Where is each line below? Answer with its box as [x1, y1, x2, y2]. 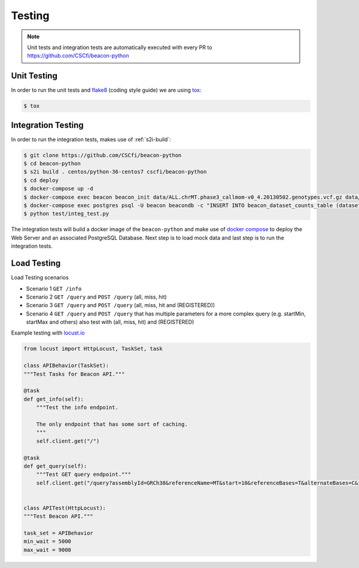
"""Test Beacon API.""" [23, 513, 94, 520]
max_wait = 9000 [23, 546, 72, 553]
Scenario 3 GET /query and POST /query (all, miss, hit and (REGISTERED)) [26, 302, 215, 309]
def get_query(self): [23, 463, 87, 469]
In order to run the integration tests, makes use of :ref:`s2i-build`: [11, 135, 171, 143]
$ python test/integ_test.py [23, 210, 109, 217]
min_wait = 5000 [23, 538, 72, 545]
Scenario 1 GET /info [26, 285, 82, 292]
